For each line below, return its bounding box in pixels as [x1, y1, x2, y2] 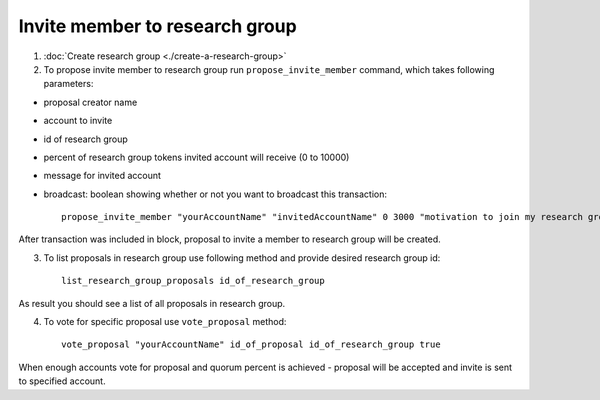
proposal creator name [43, 96, 138, 108]
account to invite [43, 115, 113, 127]
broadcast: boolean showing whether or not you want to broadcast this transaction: [43, 188, 388, 200]
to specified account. [18, 375, 106, 387]
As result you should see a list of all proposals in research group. [18, 297, 286, 309]
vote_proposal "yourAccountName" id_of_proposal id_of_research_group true [61, 339, 441, 350]
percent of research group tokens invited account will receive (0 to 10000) [43, 151, 350, 163]
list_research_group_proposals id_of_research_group [61, 275, 325, 287]
